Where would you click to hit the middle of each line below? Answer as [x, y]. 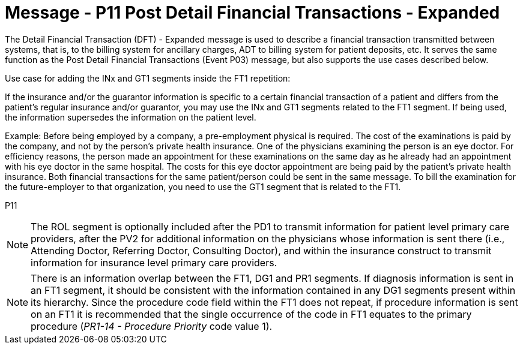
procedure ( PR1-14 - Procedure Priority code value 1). [152, 326]
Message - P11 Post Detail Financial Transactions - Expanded [252, 13]
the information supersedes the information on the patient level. [131, 117]
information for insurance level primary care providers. [154, 262]
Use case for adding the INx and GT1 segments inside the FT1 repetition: [148, 78]
